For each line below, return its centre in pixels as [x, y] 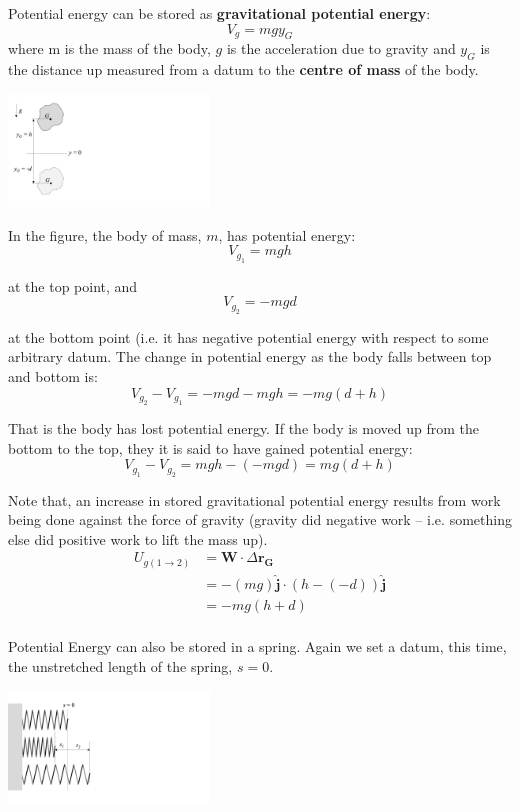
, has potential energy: [287, 234]
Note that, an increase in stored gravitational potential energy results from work [254, 499]
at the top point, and [73, 285]
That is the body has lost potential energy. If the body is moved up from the [243, 427]
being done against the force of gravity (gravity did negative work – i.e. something [260, 519]
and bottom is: [53, 375]
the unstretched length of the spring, [120, 665]
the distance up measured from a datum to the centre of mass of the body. [243, 69]
